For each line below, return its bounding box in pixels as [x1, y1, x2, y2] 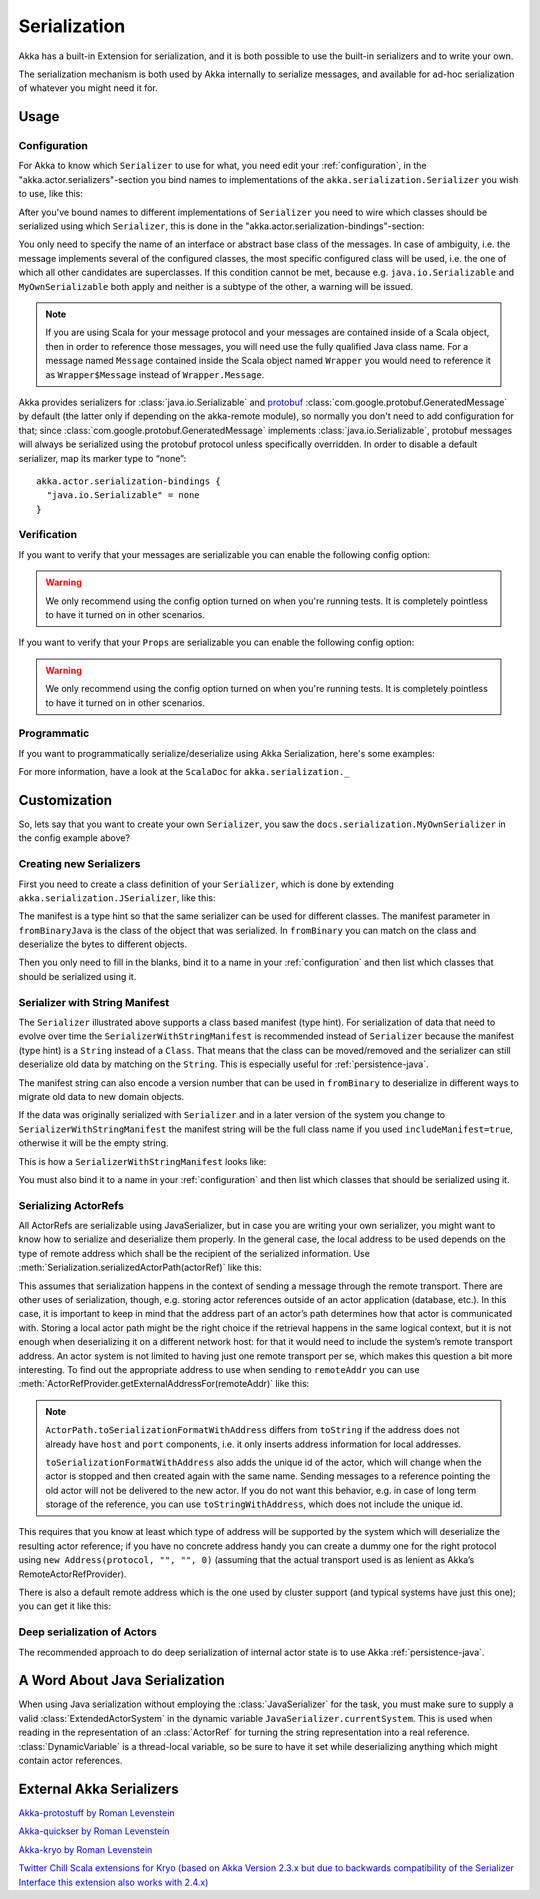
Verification [18, 528, 78, 542]
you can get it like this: [18, 1600, 112, 1612]
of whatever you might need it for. [18, 82, 159, 94]
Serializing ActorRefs [18, 1198, 125, 1212]
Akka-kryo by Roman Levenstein [18, 1843, 153, 1855]
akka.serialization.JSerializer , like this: [18, 891, 216, 904]
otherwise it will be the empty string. [18, 1137, 169, 1149]
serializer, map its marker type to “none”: [18, 452, 187, 464]
